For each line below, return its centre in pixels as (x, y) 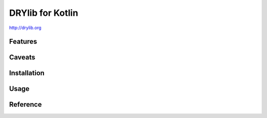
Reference (25, 104)
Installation (27, 73)
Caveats (22, 58)
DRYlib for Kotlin (44, 13)
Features (23, 42)
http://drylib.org (25, 28)
